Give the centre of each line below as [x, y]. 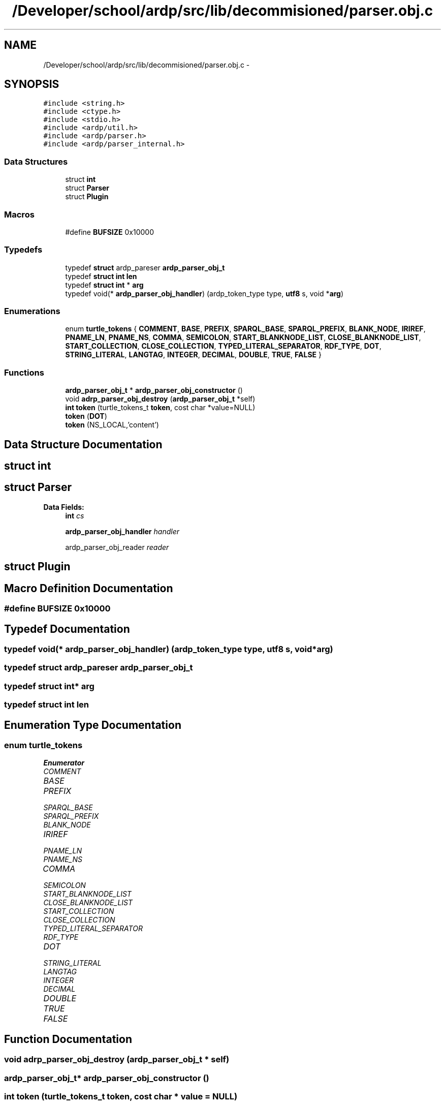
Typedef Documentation [67, 629]
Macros [19, 214]
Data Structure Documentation [83, 444]
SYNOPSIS [32, 84]
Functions [24, 372]
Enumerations [32, 311]
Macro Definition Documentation [89, 588]
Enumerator [64, 763]
